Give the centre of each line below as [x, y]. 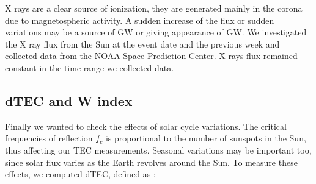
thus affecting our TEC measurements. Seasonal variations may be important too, [158, 150]
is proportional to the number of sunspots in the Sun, [206, 138]
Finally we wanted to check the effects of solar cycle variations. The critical [146, 126]
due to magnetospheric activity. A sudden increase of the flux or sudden [140, 20]
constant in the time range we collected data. [90, 67]
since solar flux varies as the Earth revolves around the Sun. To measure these [151, 162]
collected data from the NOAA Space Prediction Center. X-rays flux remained [151, 56]
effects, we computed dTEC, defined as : [80, 174]
